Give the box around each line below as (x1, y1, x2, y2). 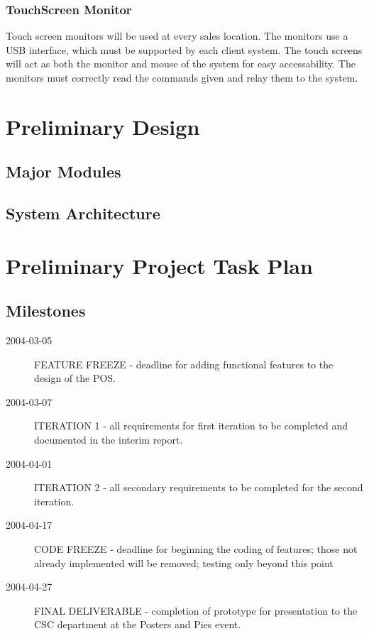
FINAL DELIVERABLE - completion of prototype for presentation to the (34, 603, 358, 618)
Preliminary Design (6, 111, 200, 141)
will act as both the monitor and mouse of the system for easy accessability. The (6, 56, 356, 71)
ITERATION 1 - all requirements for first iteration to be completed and (34, 418, 348, 433)
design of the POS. (34, 371, 116, 385)
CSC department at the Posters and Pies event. (34, 617, 241, 632)
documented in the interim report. (34, 432, 183, 447)
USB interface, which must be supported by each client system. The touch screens (6, 42, 363, 57)
